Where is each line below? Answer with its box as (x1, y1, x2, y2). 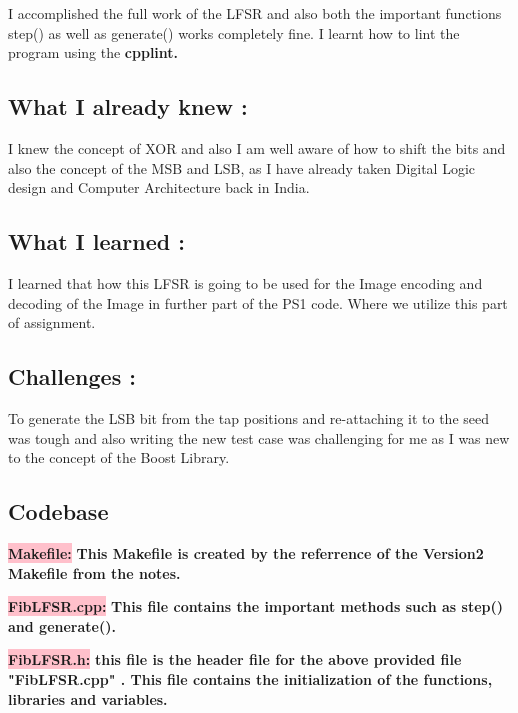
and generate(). (8, 615, 116, 636)
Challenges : (8, 361, 136, 392)
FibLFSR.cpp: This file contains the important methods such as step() (8, 596, 504, 617)
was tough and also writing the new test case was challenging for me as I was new (8, 427, 510, 448)
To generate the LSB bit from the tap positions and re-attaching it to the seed (8, 407, 489, 428)
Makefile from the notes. (8, 562, 181, 583)
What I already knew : (8, 91, 248, 122)
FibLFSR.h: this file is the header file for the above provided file (8, 649, 462, 670)
